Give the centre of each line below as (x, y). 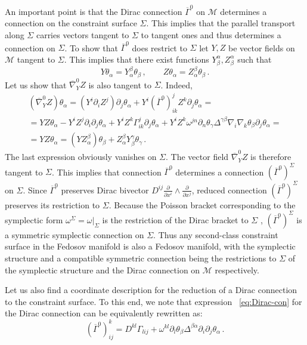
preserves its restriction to (52, 204)
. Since (35, 190)
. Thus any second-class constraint (216, 234)
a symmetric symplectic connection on (75, 234)
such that (255, 59)
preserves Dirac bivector (105, 190)
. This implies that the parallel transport (221, 23)
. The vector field (197, 157)
